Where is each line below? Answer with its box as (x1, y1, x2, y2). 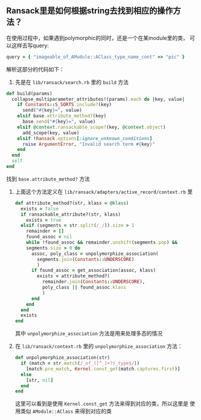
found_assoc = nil (26, 234, 72, 240)
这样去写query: (11, 42, 49, 49)
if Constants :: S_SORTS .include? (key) (17, 102, 112, 108)
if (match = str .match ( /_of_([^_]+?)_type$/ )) (21, 360, 140, 367)
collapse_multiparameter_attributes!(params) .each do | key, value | (11, 96, 185, 102)
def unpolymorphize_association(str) (14, 355, 110, 361)
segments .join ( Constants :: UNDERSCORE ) (37, 256, 135, 262)
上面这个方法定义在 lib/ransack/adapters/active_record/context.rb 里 (14, 188, 193, 195)
